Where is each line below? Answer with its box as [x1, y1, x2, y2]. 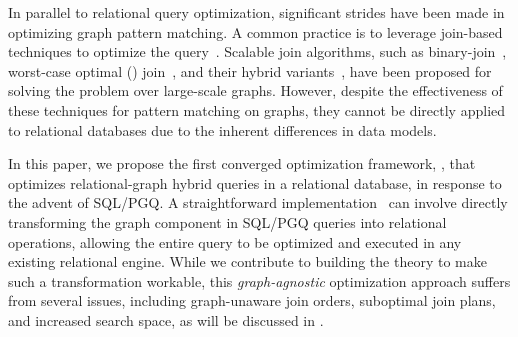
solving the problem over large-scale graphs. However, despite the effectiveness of [8, 80, 503, 101]
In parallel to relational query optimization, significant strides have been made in [8, 2, 505, 22]
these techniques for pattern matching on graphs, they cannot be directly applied [8, 99, 506, 120]
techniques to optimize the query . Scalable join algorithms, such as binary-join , [8, 41, 507, 62]
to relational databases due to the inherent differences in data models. [8, 119, 437, 140]
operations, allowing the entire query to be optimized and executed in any [8, 231, 462, 252]
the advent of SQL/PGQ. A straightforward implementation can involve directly [8, 192, 508, 213]
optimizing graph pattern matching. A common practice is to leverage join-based [8, 21, 503, 42]
